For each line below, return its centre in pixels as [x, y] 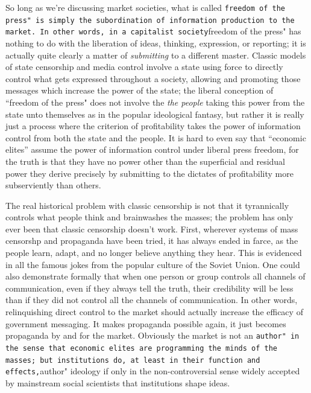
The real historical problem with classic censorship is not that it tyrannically [147, 205]
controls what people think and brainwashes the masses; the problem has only [149, 217]
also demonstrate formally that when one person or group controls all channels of [155, 276]
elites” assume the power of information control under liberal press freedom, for [152, 149]
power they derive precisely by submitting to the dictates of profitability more [149, 173]
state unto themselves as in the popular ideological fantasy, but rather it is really [155, 114]
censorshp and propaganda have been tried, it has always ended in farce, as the [152, 241]
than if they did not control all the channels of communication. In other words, [152, 300]
